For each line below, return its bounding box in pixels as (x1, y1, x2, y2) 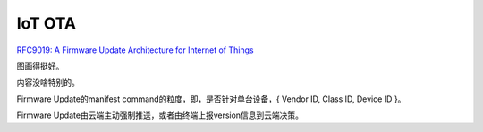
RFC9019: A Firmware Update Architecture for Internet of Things (16, 45, 254, 55)
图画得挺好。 (16, 61, 64, 71)
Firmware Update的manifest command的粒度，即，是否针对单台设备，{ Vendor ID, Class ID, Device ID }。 (16, 94, 406, 104)
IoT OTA (16, 13, 76, 33)
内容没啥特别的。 (16, 77, 80, 88)
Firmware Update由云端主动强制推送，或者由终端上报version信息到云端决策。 (16, 110, 304, 120)
